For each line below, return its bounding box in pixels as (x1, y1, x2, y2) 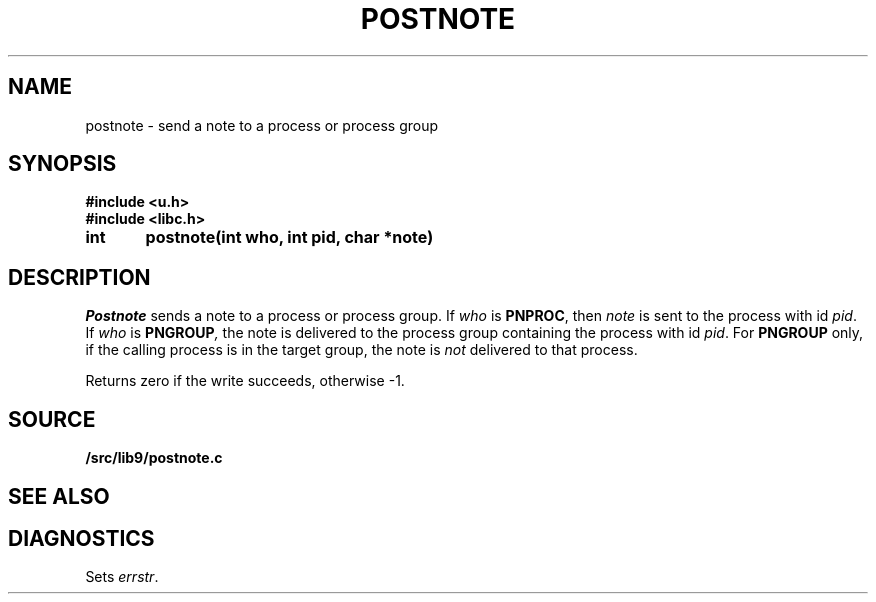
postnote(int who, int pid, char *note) (145, 227, 434, 248)
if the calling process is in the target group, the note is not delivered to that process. (85, 341, 638, 359)
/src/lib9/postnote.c (85, 449, 223, 467)
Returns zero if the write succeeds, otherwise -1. (85, 372, 405, 390)
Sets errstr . (85, 568, 159, 586)
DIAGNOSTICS (8, 525, 155, 551)
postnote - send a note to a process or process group (85, 116, 439, 134)
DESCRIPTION (8, 264, 151, 290)
